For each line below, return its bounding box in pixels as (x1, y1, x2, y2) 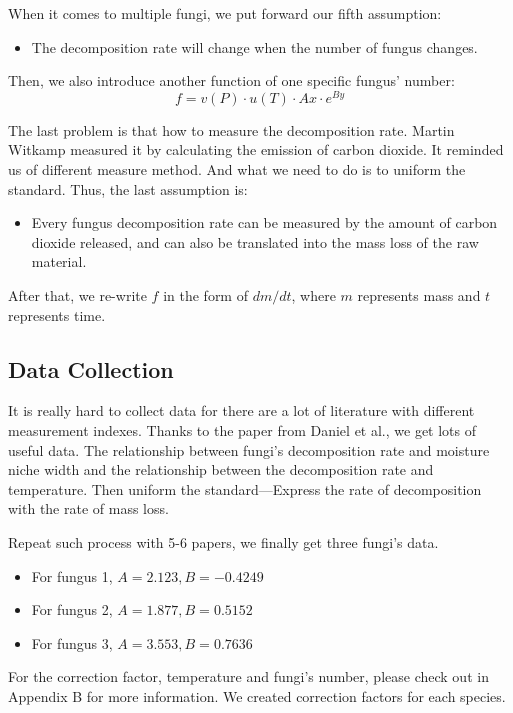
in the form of (163, 285, 248, 306)
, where (291, 285, 336, 306)
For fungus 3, (31, 632, 113, 653)
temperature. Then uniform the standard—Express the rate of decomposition (8, 478, 482, 499)
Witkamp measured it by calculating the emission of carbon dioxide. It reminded (8, 139, 504, 160)
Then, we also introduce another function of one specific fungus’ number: (8, 70, 455, 91)
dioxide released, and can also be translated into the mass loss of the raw (31, 231, 479, 252)
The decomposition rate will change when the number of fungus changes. (31, 36, 478, 57)
